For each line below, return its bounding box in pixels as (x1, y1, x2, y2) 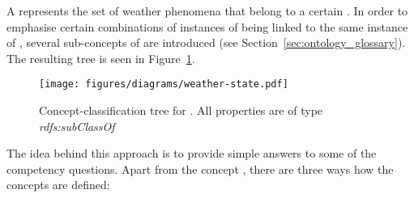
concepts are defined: (6, 176, 110, 193)
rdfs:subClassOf (39, 117, 115, 134)
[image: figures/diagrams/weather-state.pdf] (39, 78, 288, 91)
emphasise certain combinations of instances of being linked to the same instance (6, 18, 408, 35)
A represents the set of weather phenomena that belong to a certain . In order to (6, 2, 408, 19)
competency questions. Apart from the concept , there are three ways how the (6, 160, 394, 177)
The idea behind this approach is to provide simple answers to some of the (6, 145, 377, 162)
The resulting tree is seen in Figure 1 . (6, 49, 195, 66)
